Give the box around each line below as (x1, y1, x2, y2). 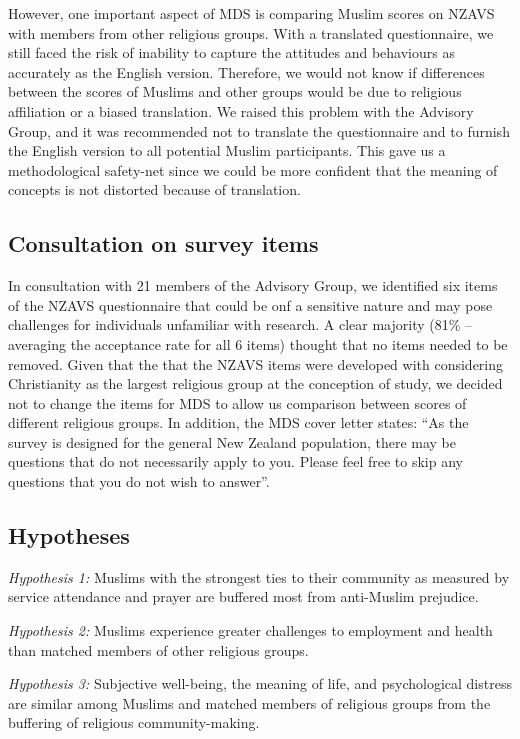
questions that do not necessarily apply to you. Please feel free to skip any (8, 451, 463, 472)
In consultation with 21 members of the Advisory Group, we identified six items (8, 275, 498, 296)
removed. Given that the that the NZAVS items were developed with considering (8, 353, 504, 374)
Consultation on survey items (8, 228, 319, 259)
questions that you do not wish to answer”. (8, 471, 270, 492)
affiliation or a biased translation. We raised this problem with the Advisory (8, 100, 474, 121)
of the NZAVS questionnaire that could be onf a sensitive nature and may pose (8, 294, 493, 315)
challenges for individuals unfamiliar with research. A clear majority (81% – (8, 314, 473, 335)
